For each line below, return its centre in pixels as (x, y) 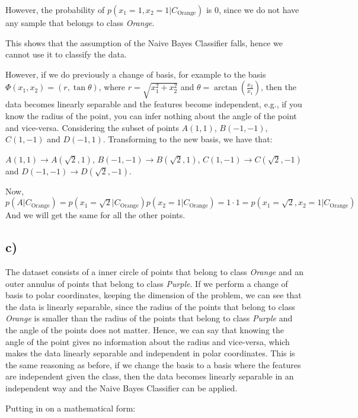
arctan (226, 88)
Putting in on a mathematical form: (71, 408)
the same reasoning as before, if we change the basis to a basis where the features (153, 364)
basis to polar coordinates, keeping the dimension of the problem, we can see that (154, 295)
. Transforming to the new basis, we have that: (188, 139)
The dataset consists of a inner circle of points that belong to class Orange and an (154, 272)
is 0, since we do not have (252, 9)
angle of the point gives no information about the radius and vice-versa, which (148, 341)
